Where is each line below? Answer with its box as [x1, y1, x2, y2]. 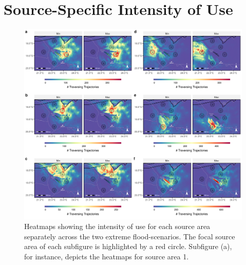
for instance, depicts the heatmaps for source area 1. [24, 251, 189, 262]
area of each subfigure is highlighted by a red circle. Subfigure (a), [24, 241, 232, 252]
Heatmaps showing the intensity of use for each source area [24, 221, 211, 232]
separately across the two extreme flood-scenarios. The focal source [24, 231, 235, 241]
